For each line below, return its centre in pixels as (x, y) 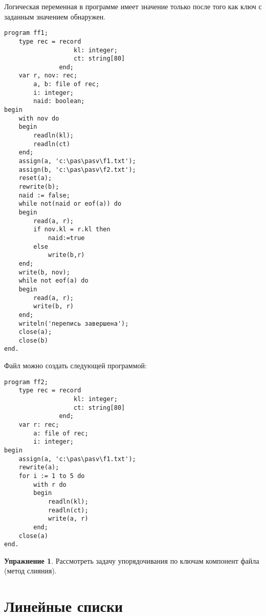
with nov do (39, 118)
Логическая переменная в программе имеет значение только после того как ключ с (133, 6)
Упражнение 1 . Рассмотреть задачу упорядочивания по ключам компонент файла (132, 560)
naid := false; (44, 195)
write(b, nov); (44, 272)
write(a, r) (68, 519)
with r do (50, 484)
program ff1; (26, 33)
